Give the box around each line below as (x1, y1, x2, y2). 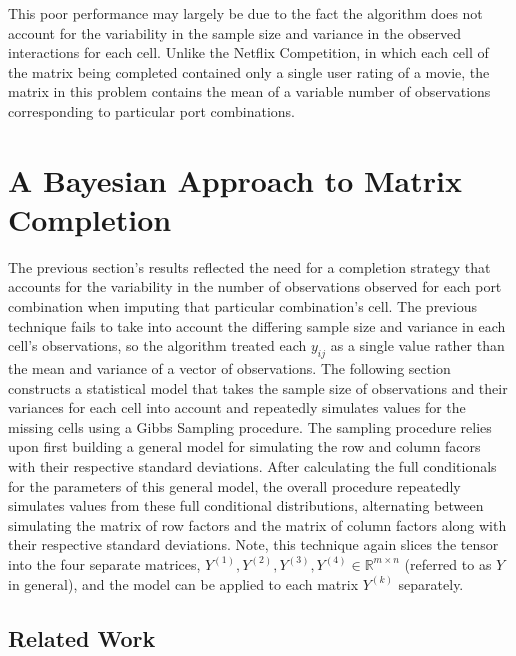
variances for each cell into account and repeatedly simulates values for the (8, 397, 466, 418)
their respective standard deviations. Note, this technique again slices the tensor (8, 534, 499, 555)
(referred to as (404, 553, 492, 574)
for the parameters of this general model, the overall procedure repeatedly (8, 475, 461, 496)
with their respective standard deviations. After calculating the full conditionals (8, 456, 497, 477)
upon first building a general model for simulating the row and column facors (8, 436, 481, 457)
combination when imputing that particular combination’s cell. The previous (8, 296, 477, 317)
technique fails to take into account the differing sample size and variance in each (8, 315, 506, 336)
